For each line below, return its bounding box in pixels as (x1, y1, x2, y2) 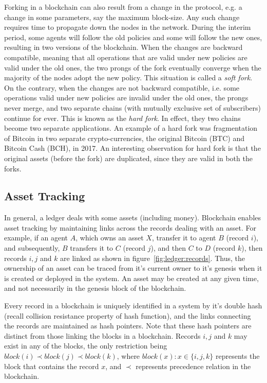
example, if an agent (4, 232, 68, 243)
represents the (215, 351, 260, 361)
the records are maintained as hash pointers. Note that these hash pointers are (4, 320, 252, 331)
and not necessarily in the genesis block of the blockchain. (4, 283, 186, 293)
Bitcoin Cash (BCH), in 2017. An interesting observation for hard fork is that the (4, 143, 261, 153)
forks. (4, 163, 22, 173)
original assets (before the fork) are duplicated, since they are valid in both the (4, 152, 253, 163)
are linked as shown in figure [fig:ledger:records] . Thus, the (60, 252, 245, 263)
